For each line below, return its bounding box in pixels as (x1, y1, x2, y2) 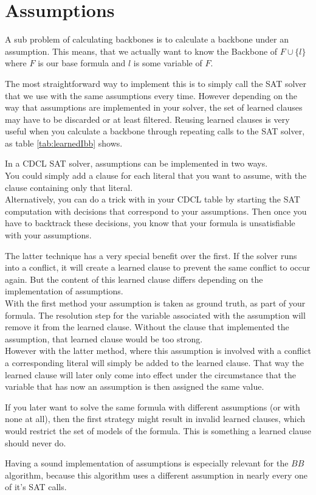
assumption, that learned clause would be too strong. (5, 332, 203, 345)
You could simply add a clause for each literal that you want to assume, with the (5, 169, 307, 182)
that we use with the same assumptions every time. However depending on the (5, 89, 298, 102)
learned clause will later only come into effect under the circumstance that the (5, 368, 296, 381)
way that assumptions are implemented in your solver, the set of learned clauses (5, 101, 303, 114)
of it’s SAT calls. (5, 480, 67, 493)
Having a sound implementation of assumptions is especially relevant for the (5, 457, 289, 469)
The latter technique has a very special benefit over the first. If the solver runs (5, 249, 297, 261)
